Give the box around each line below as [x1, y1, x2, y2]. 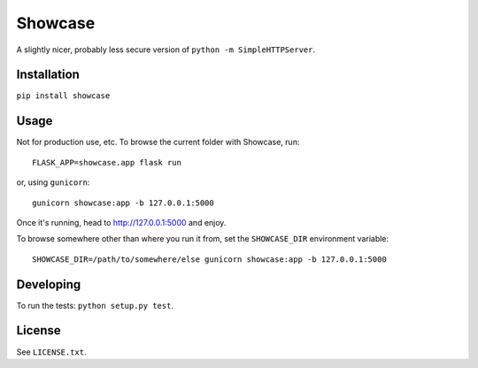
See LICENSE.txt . [16, 346, 88, 357]
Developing [16, 277, 81, 292]
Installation [16, 67, 80, 82]
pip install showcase [16, 91, 111, 101]
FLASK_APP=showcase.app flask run [32, 157, 181, 167]
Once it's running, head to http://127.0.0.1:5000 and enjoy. [16, 217, 227, 227]
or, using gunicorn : [16, 177, 90, 188]
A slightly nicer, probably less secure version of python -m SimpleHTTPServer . [16, 44, 316, 55]
